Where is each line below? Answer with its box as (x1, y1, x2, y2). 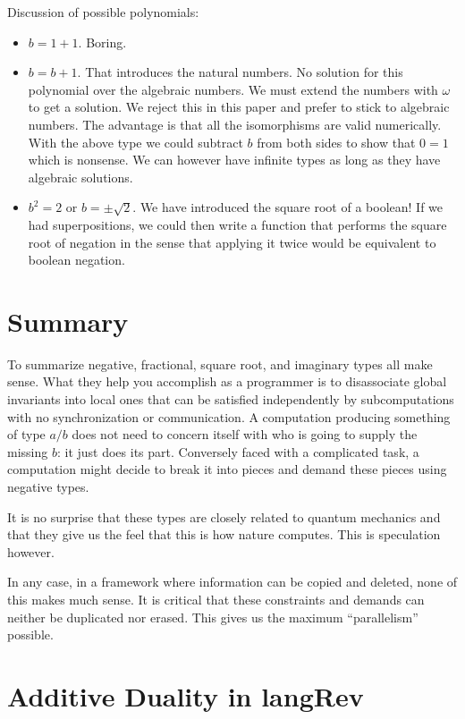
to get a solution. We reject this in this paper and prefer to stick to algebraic (28, 97, 450, 116)
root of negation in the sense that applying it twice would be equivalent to (28, 233, 436, 251)
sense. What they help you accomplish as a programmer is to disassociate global (7, 372, 447, 391)
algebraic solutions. (28, 167, 133, 186)
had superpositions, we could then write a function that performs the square (28, 215, 447, 233)
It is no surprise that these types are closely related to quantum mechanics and (7, 507, 441, 526)
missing (7, 442, 48, 461)
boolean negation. (28, 250, 125, 269)
